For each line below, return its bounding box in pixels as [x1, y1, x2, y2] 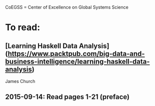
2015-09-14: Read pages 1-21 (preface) [5, 92, 130, 101]
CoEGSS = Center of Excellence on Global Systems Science [5, 4, 128, 10]
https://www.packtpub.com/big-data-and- [7, 49, 145, 58]
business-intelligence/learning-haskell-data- [5, 57, 150, 65]
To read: [5, 22, 40, 33]
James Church [5, 78, 35, 84]
